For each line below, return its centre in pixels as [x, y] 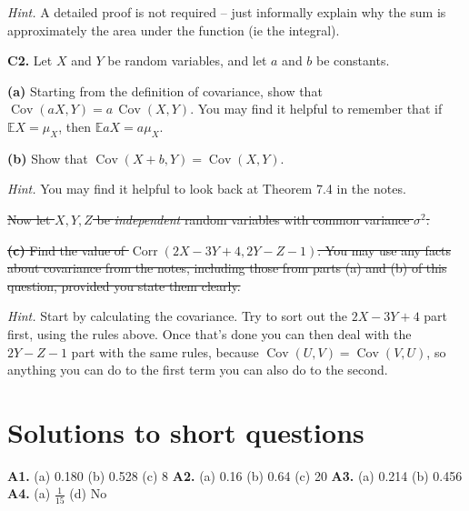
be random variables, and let [187, 60]
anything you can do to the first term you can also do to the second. [198, 370]
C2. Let [30, 60]
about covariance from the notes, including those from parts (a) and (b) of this [227, 268]
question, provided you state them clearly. [124, 285]
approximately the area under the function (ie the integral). [174, 30]
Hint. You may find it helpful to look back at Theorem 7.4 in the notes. [207, 189]
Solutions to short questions [186, 431]
